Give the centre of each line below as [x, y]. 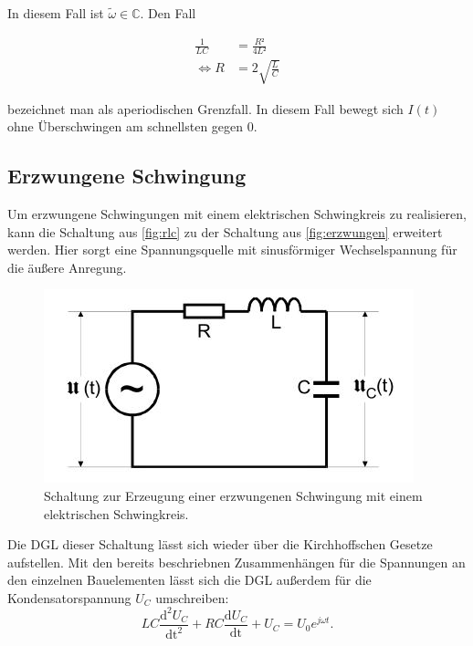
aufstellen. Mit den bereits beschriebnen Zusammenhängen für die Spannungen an [236, 562]
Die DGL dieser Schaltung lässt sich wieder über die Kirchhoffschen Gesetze [220, 544]
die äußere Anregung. [67, 267]
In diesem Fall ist [56, 13]
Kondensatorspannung [69, 597]
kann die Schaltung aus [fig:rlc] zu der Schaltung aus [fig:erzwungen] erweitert [225, 231]
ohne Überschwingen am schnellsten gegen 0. [132, 126]
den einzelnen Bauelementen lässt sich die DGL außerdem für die [189, 580]
